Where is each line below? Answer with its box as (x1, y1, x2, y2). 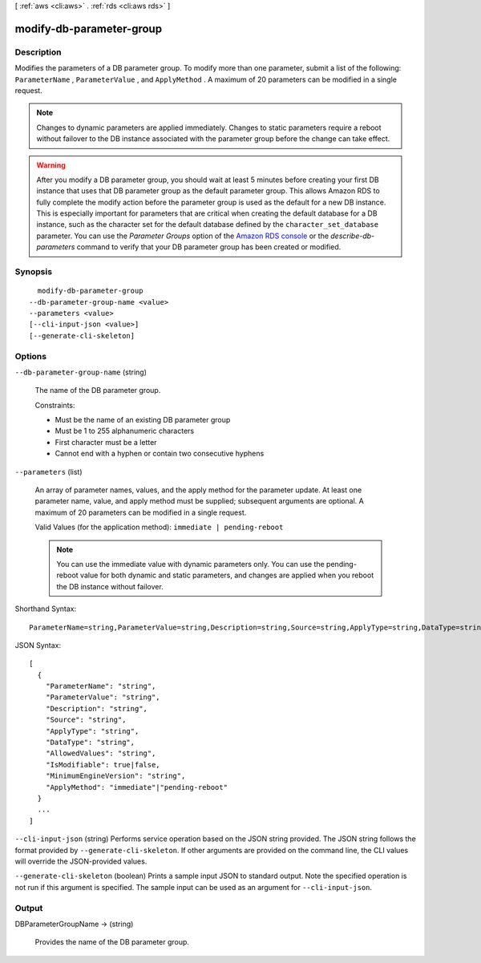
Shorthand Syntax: (14, 604, 76, 613)
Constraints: (34, 400, 75, 410)
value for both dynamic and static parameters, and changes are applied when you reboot (80, 570, 374, 581)
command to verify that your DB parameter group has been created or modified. (76, 242, 342, 252)
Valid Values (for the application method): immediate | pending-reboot (34, 522, 284, 532)
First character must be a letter (55, 437, 157, 447)
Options (14, 350, 47, 362)
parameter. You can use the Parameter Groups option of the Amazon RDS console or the (36, 231, 329, 241)
